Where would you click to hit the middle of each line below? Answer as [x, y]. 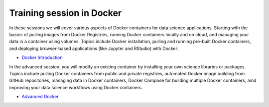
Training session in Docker [66, 13]
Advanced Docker [40, 97]
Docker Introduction [42, 57]
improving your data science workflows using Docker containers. [76, 87]
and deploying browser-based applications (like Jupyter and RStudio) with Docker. [94, 48]
